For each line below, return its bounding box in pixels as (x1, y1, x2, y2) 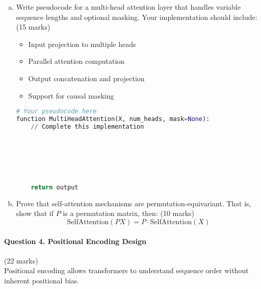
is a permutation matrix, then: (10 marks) (63, 208, 195, 219)
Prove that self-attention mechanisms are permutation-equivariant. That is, (16, 198, 251, 208)
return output (31, 183, 79, 191)
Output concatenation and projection (28, 73, 145, 83)
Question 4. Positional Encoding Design (4, 235, 147, 246)
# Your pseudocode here (16, 108, 97, 115)
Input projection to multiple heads (28, 38, 136, 49)
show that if (16, 208, 54, 219)
